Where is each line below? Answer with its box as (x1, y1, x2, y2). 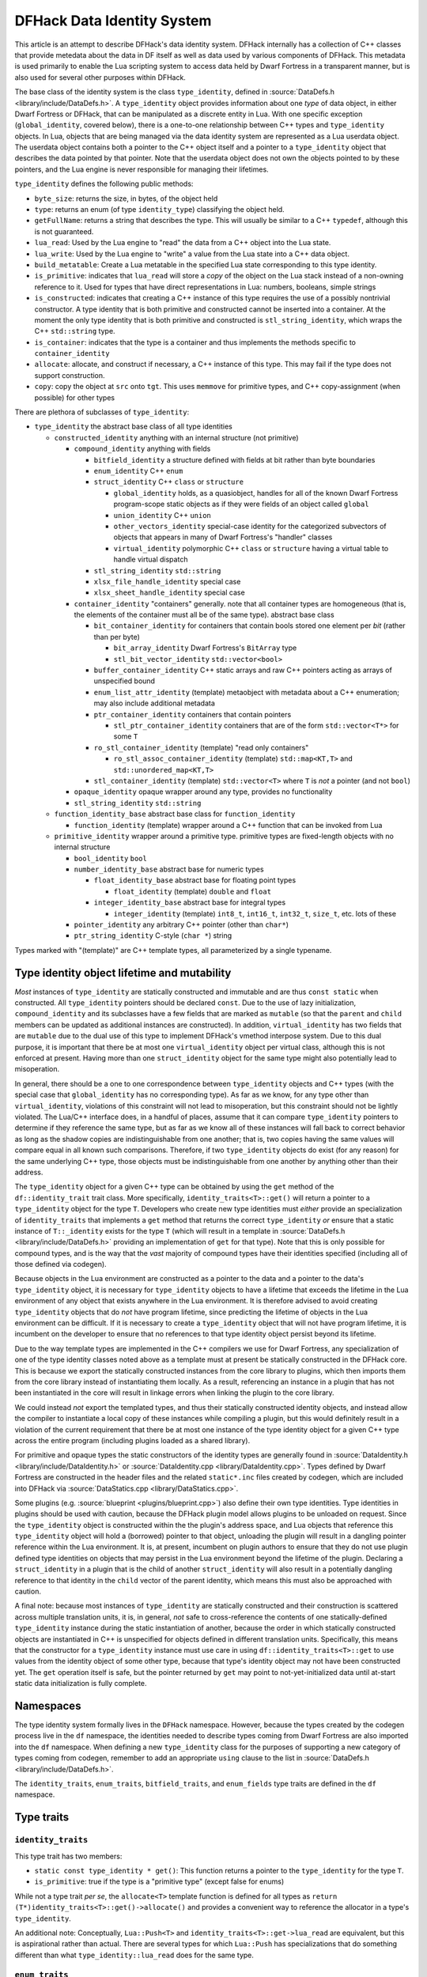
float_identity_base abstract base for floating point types (93, 875, 297, 885)
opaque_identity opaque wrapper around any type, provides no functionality (74, 787, 333, 796)
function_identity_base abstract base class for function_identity (54, 809, 296, 818)
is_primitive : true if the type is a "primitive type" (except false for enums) (34, 1877, 285, 1886)
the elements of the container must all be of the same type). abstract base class (74, 610, 335, 620)
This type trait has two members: (14, 1851, 123, 1861)
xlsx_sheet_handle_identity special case (93, 588, 245, 597)
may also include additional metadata (93, 698, 215, 708)
